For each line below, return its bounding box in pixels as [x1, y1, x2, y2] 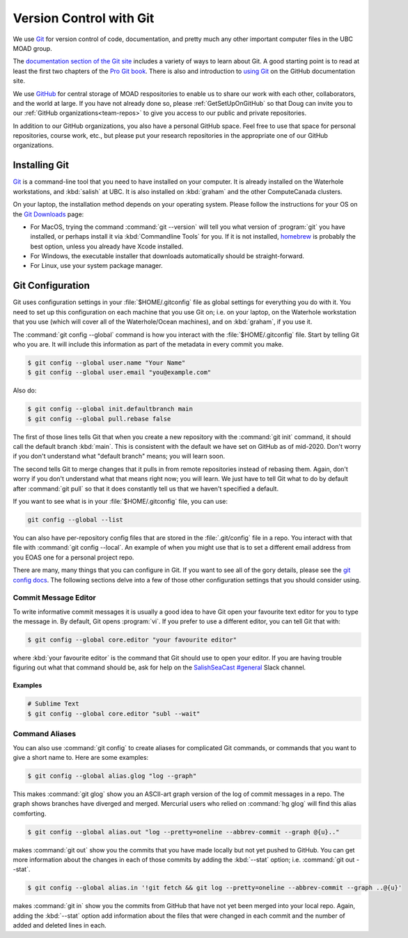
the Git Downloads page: [13, 209, 84, 218]
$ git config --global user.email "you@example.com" [27, 369, 212, 376]
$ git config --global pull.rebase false [27, 415, 171, 422]
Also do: [13, 386, 37, 395]
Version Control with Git [13, 10, 155, 26]
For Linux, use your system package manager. [30, 262, 163, 270]
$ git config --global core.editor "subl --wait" [27, 710, 201, 717]
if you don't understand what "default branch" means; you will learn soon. [13, 452, 226, 461]
